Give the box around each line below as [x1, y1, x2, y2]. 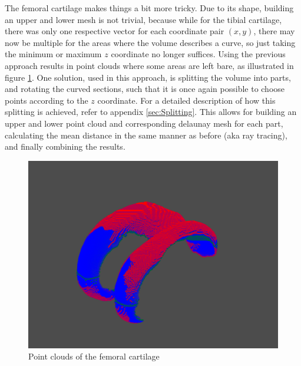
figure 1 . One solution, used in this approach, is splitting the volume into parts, [5, 71, 291, 83]
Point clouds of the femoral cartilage [28, 350, 160, 362]
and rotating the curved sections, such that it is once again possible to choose [5, 83, 285, 95]
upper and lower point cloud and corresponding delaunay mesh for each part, [5, 117, 283, 129]
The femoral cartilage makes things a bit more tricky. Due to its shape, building [5, 2, 294, 14]
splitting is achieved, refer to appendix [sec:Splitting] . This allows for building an [5, 105, 297, 118]
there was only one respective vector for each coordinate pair [5, 25, 224, 37]
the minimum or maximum [5, 48, 102, 60]
